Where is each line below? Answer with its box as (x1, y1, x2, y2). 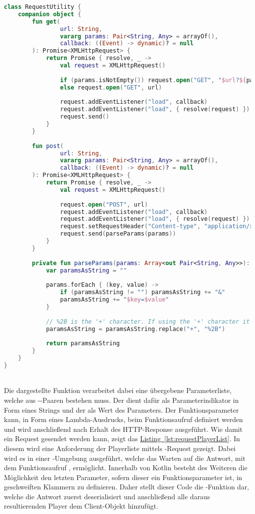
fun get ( (32, 18, 60, 25)
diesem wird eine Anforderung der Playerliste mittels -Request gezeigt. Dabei (4, 443, 236, 453)
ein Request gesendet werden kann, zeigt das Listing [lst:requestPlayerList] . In (4, 433, 240, 444)
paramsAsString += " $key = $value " (60, 296, 169, 303)
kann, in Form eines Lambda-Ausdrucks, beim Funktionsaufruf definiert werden (4, 414, 243, 424)
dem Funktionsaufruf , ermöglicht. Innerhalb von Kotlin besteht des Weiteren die (4, 462, 248, 473)
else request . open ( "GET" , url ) (60, 84, 162, 91)
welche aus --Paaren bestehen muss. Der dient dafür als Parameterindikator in (4, 394, 239, 405)
